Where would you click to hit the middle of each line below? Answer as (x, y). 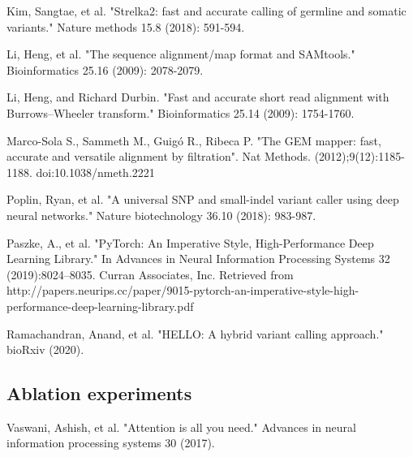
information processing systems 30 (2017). (111, 443)
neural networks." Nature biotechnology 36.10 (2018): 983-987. (161, 215)
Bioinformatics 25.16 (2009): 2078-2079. (105, 69)
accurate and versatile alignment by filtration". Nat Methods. (159, 156)
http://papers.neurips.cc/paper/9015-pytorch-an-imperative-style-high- (183, 290)
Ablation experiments (99, 393)
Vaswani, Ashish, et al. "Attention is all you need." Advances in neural (181, 427)
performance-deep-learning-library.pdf (100, 306)
